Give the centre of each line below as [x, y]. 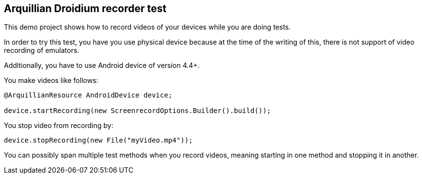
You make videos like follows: [51, 81]
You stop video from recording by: [59, 126]
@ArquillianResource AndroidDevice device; [88, 95]
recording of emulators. [42, 50]
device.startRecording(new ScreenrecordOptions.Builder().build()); [137, 111]
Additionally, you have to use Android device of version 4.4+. [102, 65]
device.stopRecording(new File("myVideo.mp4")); [98, 140]
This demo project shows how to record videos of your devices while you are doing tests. [147, 27]
